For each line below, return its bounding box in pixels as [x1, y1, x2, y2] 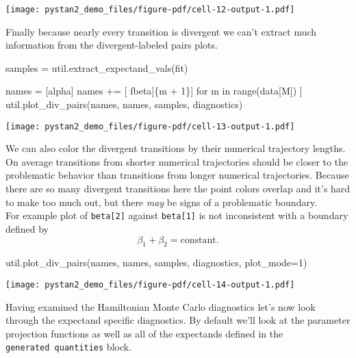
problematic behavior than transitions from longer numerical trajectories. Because [5, 168, 349, 182]
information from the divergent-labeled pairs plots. [5, 38, 218, 52]
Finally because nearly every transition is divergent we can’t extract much [5, 24, 317, 38]
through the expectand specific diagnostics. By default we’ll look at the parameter [5, 313, 351, 327]
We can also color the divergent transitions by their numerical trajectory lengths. [5, 141, 346, 155]
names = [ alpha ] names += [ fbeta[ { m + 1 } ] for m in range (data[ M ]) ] [5, 84, 303, 98]
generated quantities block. [5, 340, 132, 354]
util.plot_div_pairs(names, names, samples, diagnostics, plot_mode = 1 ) [5, 255, 307, 270]
